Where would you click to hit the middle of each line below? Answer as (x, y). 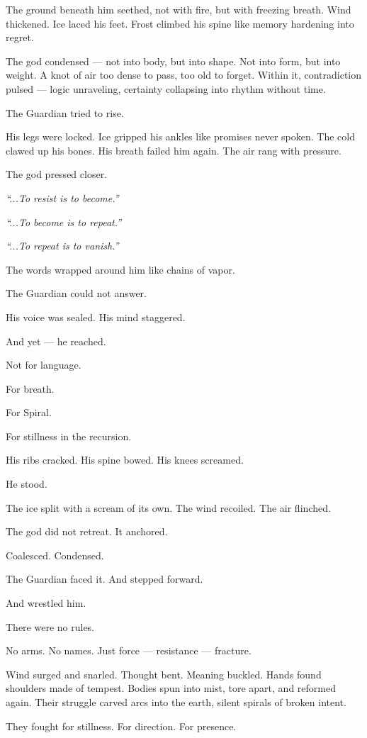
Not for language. (44, 365)
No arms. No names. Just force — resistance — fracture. (129, 650)
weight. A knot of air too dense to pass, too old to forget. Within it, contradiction (184, 75)
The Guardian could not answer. (76, 293)
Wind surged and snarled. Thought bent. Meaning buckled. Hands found (164, 674)
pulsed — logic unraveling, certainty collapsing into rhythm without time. (166, 88)
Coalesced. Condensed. (55, 555)
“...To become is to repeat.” (64, 222)
